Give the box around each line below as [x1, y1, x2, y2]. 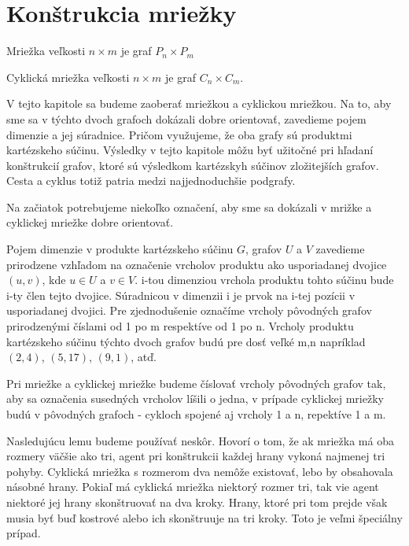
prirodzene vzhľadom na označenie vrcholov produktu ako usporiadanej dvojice [6, 256, 387, 272]
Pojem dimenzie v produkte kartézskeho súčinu [6, 241, 234, 257]
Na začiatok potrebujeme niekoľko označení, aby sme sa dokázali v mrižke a [6, 198, 372, 215]
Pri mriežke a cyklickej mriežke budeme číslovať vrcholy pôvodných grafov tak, [6, 374, 386, 391]
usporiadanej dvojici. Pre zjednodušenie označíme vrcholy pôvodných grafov [6, 302, 372, 319]
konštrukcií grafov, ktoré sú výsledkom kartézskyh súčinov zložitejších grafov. [6, 157, 379, 173]
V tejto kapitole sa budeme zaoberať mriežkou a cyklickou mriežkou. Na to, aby [6, 95, 392, 112]
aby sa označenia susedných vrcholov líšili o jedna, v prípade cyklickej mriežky [6, 390, 384, 407]
